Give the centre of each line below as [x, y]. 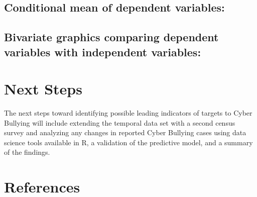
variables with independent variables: [103, 52]
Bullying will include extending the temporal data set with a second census [120, 122]
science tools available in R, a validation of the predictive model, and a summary [128, 142]
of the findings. [27, 152]
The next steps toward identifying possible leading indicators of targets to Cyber [128, 113]
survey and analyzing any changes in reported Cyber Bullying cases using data [125, 132]
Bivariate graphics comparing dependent [111, 37]
